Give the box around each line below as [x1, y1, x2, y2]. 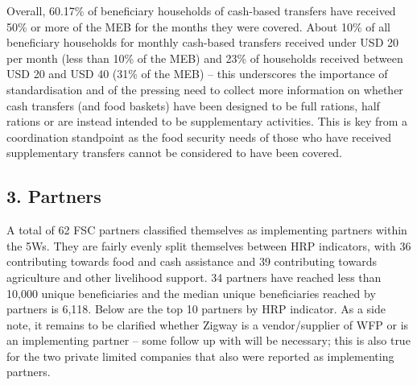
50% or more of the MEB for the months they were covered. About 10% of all [6, 18, 391, 35]
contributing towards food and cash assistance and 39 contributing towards [6, 253, 377, 270]
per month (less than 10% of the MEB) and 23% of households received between [6, 49, 403, 66]
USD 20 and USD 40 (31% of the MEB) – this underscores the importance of [6, 65, 388, 82]
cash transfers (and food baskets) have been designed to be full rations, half [6, 97, 380, 114]
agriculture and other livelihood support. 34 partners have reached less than [6, 268, 382, 285]
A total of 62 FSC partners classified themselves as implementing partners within [6, 221, 407, 238]
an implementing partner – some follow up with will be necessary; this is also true [6, 332, 411, 349]
